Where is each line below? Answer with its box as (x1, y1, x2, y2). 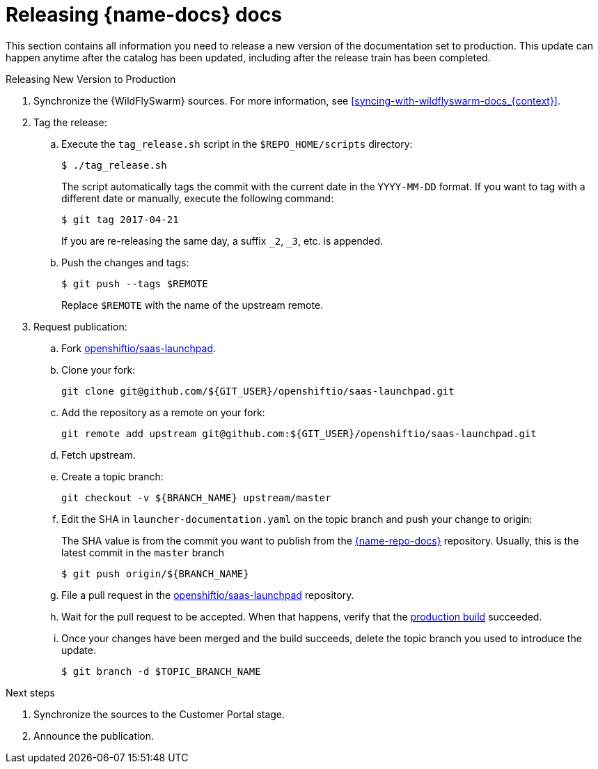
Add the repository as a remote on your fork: (61, 406, 265, 418)
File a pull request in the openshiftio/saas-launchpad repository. (61, 588, 354, 601)
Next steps (6, 686, 55, 699)
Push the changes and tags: (61, 256, 189, 268)
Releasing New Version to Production (6, 73, 176, 85)
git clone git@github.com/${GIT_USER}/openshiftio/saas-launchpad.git (61, 385, 455, 397)
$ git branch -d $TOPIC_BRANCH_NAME (61, 665, 261, 677)
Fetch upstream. (61, 448, 136, 461)
